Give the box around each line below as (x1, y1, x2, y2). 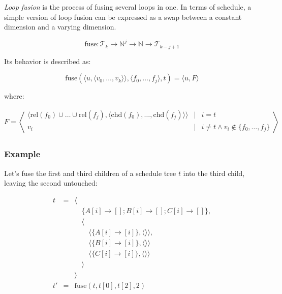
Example (4, 148, 41, 160)
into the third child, (183, 167, 245, 178)
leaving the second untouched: (4, 178, 98, 188)
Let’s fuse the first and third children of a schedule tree (4, 167, 176, 178)
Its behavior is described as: (4, 55, 91, 66)
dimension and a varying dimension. (4, 21, 116, 32)
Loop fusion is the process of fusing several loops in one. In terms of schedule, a (4, 2, 252, 12)
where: (4, 91, 24, 101)
